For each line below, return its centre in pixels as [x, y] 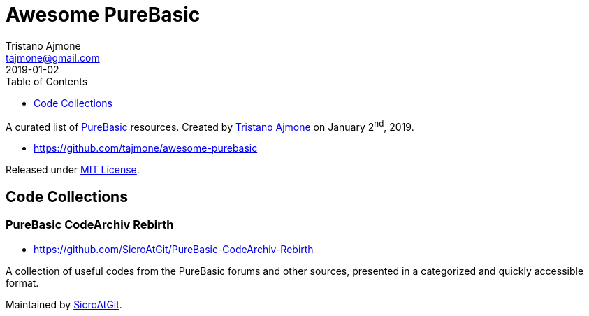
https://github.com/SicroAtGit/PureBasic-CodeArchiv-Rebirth [174, 249]
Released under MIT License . [73, 170]
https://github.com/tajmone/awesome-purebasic [146, 148]
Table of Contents [47, 81]
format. [22, 282]
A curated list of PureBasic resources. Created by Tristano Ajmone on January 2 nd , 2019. [210, 125]
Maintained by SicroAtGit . [64, 304]
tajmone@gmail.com [53, 57]
